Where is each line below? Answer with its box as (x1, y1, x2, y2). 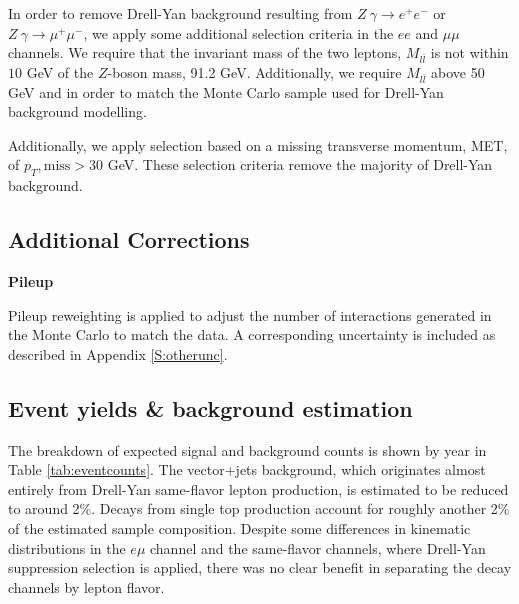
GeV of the (26, 61, 94, 82)
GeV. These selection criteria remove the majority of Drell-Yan (107, 154, 493, 175)
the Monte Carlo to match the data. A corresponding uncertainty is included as (8, 324, 496, 345)
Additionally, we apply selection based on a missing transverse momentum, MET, (8, 134, 508, 155)
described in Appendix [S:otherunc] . (8, 343, 228, 364)
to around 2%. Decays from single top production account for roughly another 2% (8, 498, 510, 519)
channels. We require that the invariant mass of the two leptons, (8, 42, 402, 63)
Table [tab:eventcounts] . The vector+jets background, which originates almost (8, 459, 486, 480)
